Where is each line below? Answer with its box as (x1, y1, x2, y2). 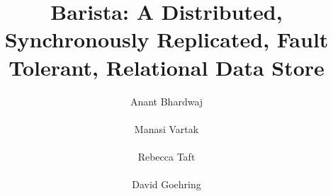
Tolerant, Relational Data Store (9, 52, 324, 81)
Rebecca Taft (137, 149, 196, 163)
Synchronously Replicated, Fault (4, 25, 329, 54)
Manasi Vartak (134, 121, 199, 136)
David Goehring (132, 177, 201, 192)
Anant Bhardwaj (130, 93, 203, 108)
